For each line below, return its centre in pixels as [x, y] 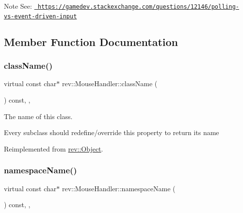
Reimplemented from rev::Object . [54, 148]
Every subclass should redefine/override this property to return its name [112, 132]
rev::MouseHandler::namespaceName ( [119, 188]
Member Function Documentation [91, 41]
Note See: [18, 6]
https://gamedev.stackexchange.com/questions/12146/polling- [138, 7]
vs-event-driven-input [40, 16]
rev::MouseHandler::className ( [110, 84]
